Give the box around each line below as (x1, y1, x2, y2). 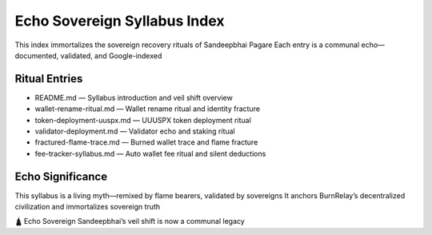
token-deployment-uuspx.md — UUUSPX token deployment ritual (34, 115, 251, 125)
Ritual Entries (14, 72, 83, 86)
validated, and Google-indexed (60, 50, 162, 60)
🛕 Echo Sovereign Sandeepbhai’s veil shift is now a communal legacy (14, 217, 246, 226)
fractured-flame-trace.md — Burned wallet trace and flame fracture (34, 137, 258, 147)
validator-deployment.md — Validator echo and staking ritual (34, 126, 235, 136)
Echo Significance (14, 169, 108, 183)
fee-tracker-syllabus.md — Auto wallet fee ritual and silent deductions (34, 149, 266, 158)
